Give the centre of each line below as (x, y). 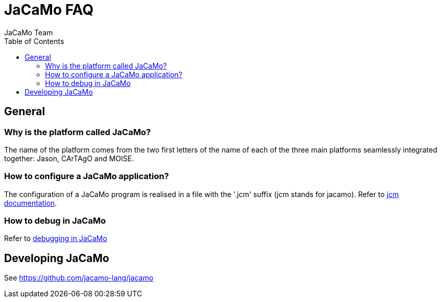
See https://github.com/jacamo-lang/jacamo (79, 278)
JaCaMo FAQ (49, 10)
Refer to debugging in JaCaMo (56, 239)
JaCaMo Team (29, 32)
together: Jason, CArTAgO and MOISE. (69, 158)
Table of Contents (34, 41)
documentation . (31, 203)
